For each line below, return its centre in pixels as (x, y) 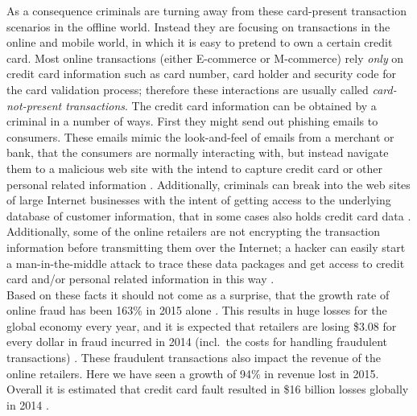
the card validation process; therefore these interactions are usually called (188, 89)
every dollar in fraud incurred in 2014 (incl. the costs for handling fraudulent (197, 342)
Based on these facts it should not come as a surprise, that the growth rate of (198, 294)
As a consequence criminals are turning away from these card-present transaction (206, 10)
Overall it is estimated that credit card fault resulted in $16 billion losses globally (208, 389)
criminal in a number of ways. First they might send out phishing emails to (192, 121)
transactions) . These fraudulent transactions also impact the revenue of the (194, 358)
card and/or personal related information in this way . (140, 279)
